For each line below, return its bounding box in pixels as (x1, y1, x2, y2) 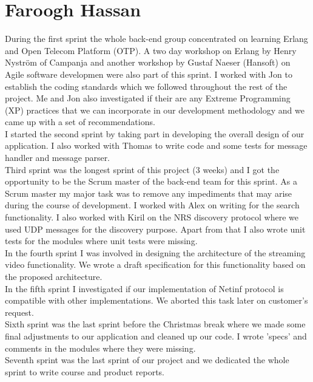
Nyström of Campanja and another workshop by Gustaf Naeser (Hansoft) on (5, 56, 291, 69)
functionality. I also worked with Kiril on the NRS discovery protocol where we (5, 211, 298, 223)
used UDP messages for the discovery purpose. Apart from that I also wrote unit (5, 222, 306, 235)
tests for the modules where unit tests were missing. (5, 234, 198, 247)
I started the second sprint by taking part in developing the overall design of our (5, 127, 305, 140)
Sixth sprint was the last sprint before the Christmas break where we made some (5, 318, 306, 330)
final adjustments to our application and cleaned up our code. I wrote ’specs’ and (5, 329, 307, 342)
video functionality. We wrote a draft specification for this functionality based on (5, 258, 306, 271)
